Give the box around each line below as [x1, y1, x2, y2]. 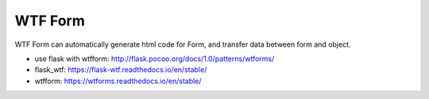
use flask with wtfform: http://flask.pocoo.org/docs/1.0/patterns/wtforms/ [34, 54, 275, 63]
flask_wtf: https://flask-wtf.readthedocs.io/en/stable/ [34, 65, 207, 74]
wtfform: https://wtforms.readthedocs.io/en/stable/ [34, 76, 202, 86]
